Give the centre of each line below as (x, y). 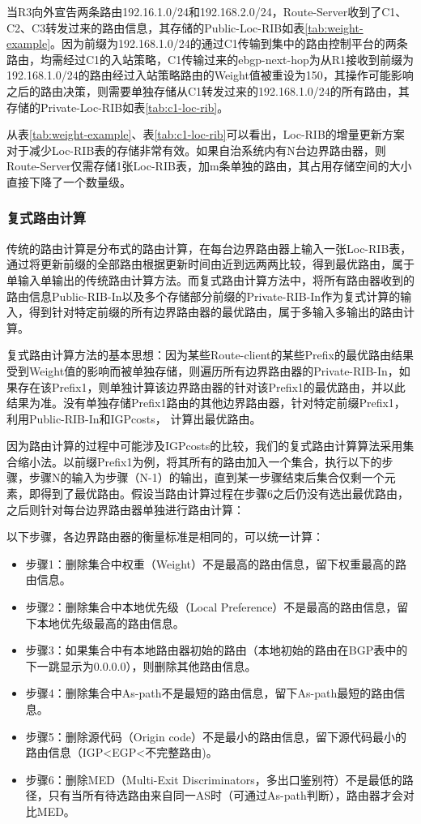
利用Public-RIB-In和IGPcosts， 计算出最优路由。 (134, 418)
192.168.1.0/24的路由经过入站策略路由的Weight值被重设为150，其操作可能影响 (210, 75)
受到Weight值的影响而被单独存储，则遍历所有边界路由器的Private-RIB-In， (203, 370)
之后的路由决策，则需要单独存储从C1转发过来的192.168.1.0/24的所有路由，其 (208, 90)
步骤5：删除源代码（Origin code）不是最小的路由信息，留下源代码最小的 (216, 736)
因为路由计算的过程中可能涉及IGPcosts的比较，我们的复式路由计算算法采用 (205, 446)
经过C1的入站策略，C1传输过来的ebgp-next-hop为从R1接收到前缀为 (238, 59)
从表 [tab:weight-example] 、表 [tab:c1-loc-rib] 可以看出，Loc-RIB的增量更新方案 (206, 134)
